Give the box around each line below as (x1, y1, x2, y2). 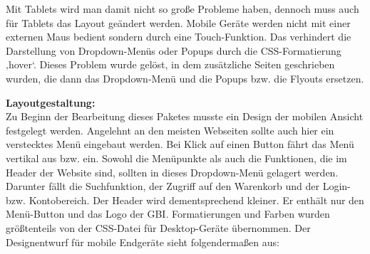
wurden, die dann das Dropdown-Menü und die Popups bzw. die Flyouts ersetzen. (6, 70, 364, 85)
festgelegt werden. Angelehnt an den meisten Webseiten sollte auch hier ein (6, 122, 334, 137)
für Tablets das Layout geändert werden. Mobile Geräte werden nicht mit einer (6, 15, 351, 30)
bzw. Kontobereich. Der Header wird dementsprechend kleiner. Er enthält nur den (6, 192, 364, 207)
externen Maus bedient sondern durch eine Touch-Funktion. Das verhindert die (6, 29, 351, 44)
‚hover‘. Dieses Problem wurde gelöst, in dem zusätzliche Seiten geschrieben (6, 57, 335, 72)
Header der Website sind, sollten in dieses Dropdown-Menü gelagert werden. (6, 164, 339, 179)
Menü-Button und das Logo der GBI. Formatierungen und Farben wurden (6, 206, 330, 221)
